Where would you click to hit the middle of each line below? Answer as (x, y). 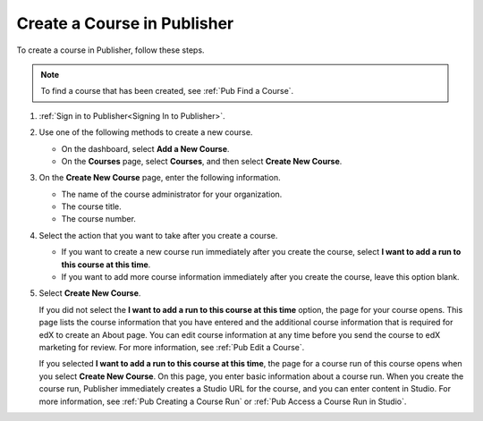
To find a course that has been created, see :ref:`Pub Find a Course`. (167, 91)
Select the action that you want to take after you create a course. (158, 235)
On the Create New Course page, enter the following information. (160, 178)
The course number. (98, 219)
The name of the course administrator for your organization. (172, 194)
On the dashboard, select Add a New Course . (145, 148)
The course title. (91, 206)
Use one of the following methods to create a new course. (146, 132)
